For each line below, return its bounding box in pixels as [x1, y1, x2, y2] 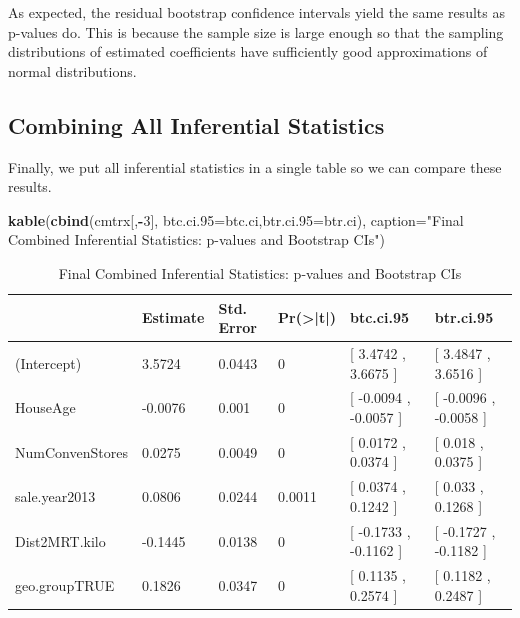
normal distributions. [8, 60, 137, 81]
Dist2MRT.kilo [15, 530, 106, 551]
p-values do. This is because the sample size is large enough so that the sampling [8, 21, 504, 42]
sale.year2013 [15, 486, 96, 507]
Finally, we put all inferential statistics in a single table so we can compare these [8, 156, 502, 177]
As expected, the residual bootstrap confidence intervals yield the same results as [8, 2, 505, 22]
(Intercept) [15, 352, 82, 373]
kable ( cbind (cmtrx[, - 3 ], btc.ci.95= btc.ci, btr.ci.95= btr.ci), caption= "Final [8, 209, 464, 230]
